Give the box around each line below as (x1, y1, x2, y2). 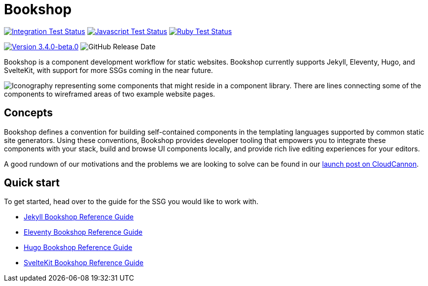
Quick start (4, 177, 60, 189)
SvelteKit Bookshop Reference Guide (24, 258, 143, 267)
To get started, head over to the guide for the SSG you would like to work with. (4, 197, 258, 206)
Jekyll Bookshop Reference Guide (24, 213, 134, 221)
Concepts (4, 107, 53, 119)
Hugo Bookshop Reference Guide (24, 243, 133, 252)
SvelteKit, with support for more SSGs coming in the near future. (4, 66, 213, 74)
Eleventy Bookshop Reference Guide (24, 228, 143, 237)
